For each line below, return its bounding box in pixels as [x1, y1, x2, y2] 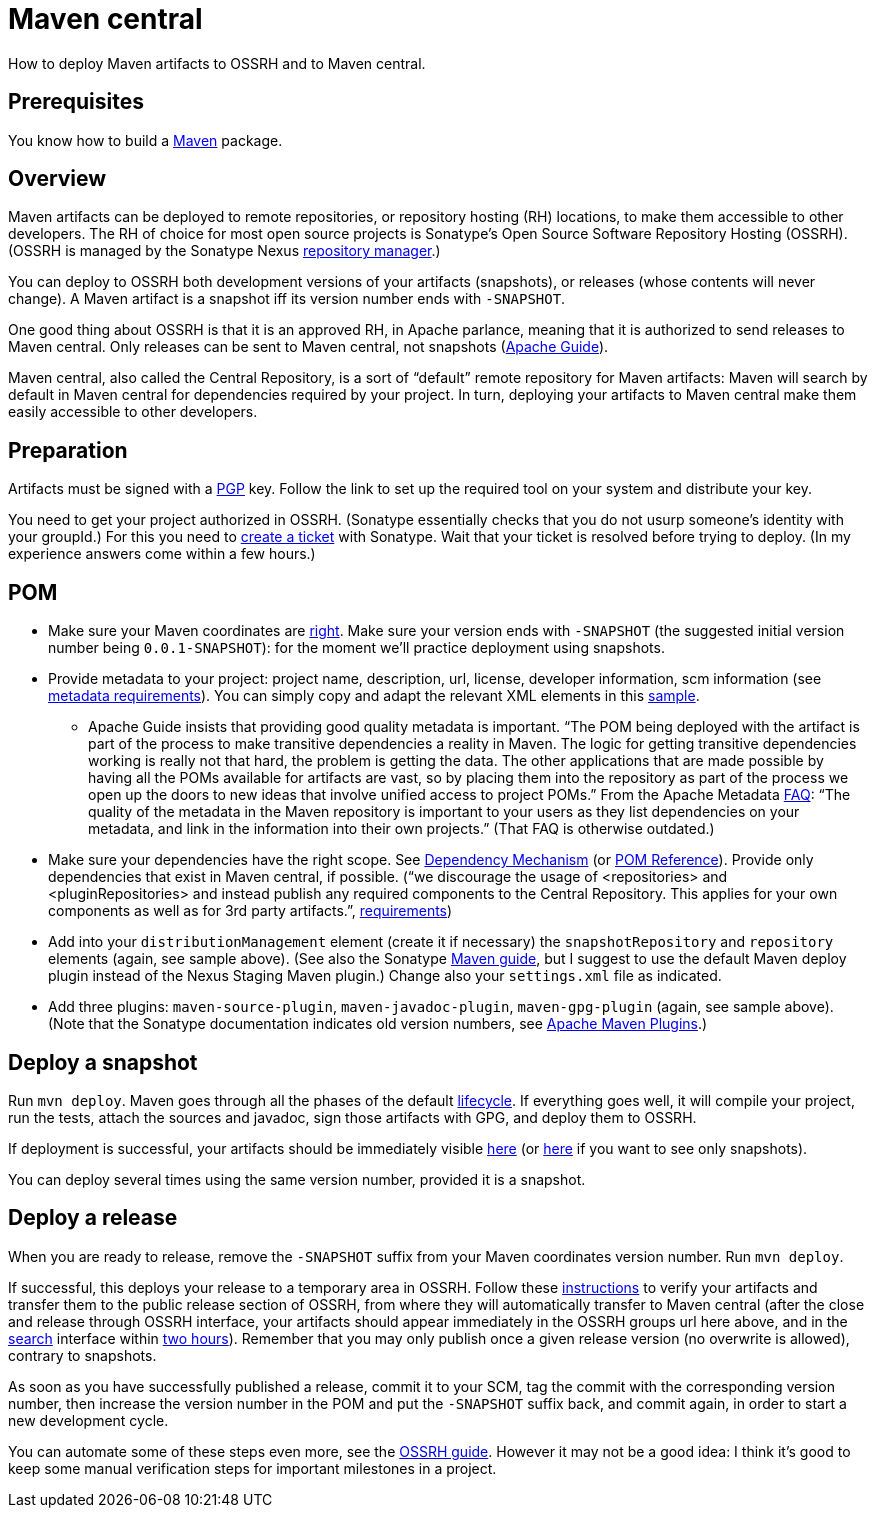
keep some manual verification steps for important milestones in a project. [8, 1459, 497, 1477]
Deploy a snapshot [8, 1049, 198, 1075]
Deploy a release [8, 1205, 178, 1231]
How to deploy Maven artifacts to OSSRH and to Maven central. [8, 54, 426, 72]
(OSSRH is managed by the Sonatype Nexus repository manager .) [8, 242, 441, 260]
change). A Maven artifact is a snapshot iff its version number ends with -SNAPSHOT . [8, 290, 566, 308]
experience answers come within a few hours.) [8, 545, 316, 563]
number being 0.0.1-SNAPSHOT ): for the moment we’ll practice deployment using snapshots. [48, 639, 665, 657]
